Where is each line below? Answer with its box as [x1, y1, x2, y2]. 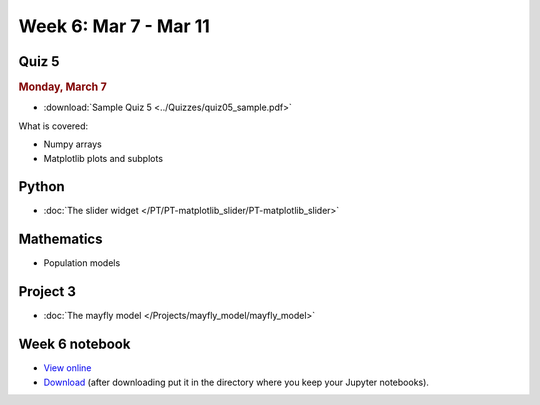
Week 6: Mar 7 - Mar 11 [18, 15, 210, 37]
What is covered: [18, 120, 89, 132]
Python [18, 178, 65, 195]
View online [43, 362, 92, 374]
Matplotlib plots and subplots [43, 152, 164, 164]
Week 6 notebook [18, 336, 131, 353]
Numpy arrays [43, 138, 102, 150]
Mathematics [18, 231, 103, 248]
